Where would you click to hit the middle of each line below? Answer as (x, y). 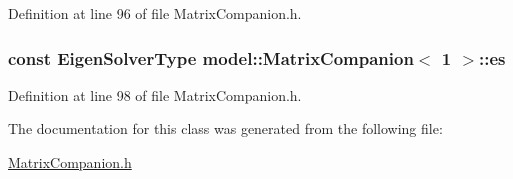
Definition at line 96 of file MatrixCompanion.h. (155, 13)
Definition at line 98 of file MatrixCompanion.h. (155, 94)
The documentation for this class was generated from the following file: (225, 128)
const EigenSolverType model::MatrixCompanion (211, 57)
